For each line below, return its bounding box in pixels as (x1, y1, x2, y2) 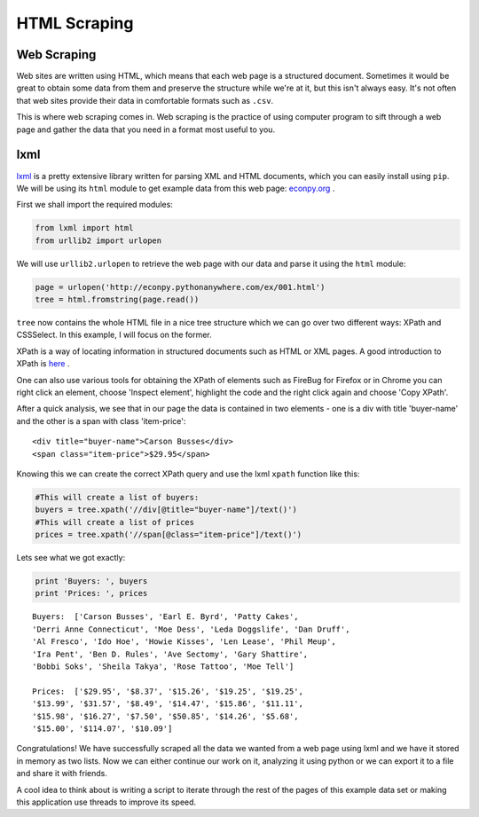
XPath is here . (16, 358, 70, 369)
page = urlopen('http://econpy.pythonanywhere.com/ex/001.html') (35, 282, 326, 292)
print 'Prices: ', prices (35, 588, 148, 599)
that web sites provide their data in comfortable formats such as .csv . (16, 95, 274, 106)
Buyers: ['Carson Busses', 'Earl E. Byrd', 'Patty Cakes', (32, 612, 299, 622)
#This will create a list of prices (35, 517, 195, 527)
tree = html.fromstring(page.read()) (35, 295, 200, 305)
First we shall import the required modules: (16, 200, 173, 210)
